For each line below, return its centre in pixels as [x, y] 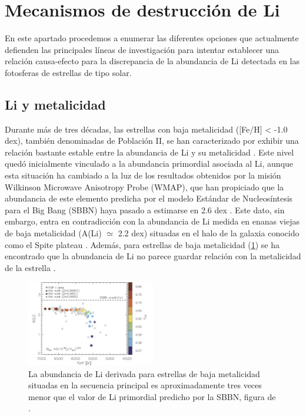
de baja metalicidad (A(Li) [53, 233]
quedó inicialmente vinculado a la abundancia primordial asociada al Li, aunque [149, 164]
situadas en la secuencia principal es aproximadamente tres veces [145, 385]
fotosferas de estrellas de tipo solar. [68, 72]
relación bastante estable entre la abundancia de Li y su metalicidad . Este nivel [149, 152]
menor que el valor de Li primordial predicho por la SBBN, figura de [152, 396]
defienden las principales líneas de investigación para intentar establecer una [142, 49]
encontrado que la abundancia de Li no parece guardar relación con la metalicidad [153, 256]
